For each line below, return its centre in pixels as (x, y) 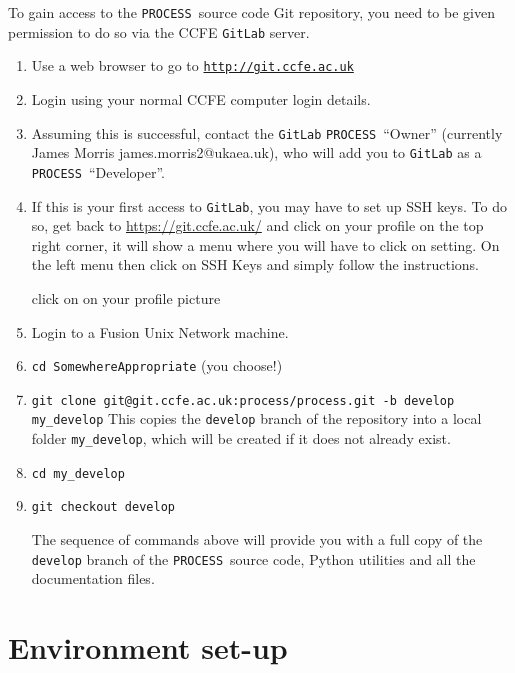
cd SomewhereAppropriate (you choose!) (157, 365)
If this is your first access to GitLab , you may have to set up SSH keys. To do (269, 205)
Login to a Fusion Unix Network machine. (160, 331)
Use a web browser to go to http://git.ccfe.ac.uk (192, 65)
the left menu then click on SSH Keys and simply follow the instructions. (255, 264)
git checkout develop (103, 507)
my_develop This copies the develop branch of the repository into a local (256, 418)
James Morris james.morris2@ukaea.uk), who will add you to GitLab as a (256, 152)
